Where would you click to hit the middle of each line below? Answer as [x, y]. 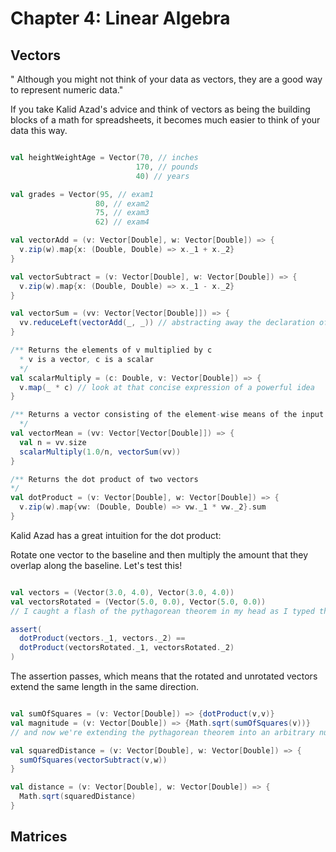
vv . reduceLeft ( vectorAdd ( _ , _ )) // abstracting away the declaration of [174, 323]
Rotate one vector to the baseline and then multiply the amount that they [159, 554]
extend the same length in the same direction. [104, 686]
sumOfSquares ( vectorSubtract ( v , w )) [93, 760]
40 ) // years [162, 176]
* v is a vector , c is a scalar [87, 359]
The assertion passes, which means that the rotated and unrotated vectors [164, 676]
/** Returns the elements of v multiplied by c [111, 350]
